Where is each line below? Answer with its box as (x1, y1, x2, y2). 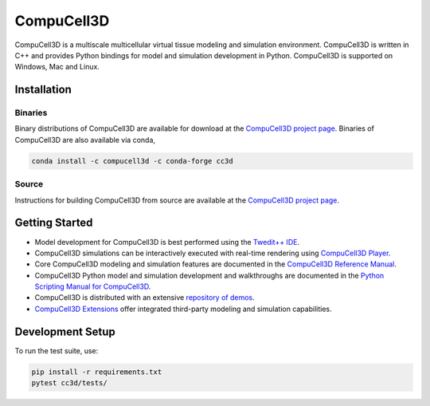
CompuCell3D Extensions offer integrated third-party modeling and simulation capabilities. (34, 304, 332, 313)
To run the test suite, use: (14, 345, 99, 355)
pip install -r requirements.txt (31, 367, 162, 376)
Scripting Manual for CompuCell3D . (34, 282, 151, 291)
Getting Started (14, 216, 93, 230)
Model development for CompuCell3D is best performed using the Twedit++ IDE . (34, 237, 300, 246)
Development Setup (14, 325, 115, 338)
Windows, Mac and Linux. (14, 62, 100, 72)
